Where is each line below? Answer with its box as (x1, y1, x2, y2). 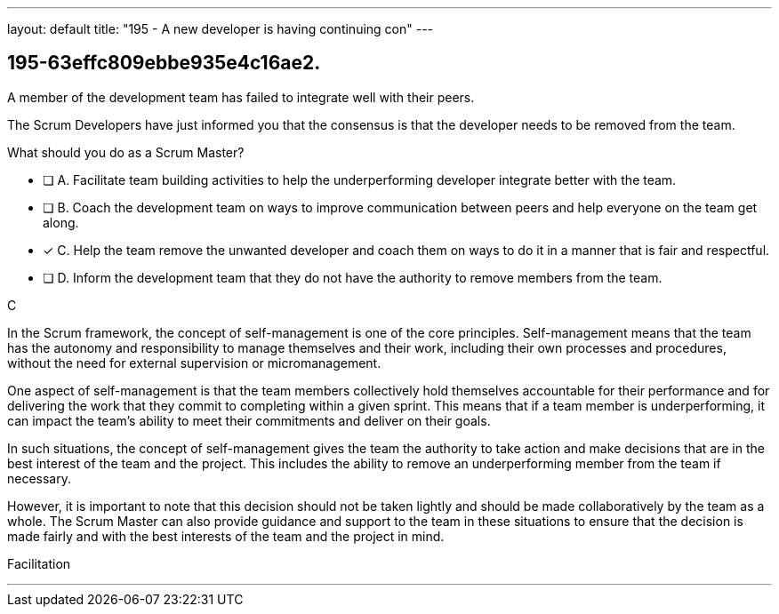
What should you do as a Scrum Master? (7, 144, 245, 160)
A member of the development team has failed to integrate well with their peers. (7, 89, 475, 105)
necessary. (7, 470, 72, 486)
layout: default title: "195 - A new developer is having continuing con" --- (7, 21, 434, 36)
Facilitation (7, 555, 71, 571)
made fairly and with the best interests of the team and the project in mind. (7, 528, 445, 544)
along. (43, 214, 79, 230)
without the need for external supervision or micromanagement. (7, 355, 381, 371)
